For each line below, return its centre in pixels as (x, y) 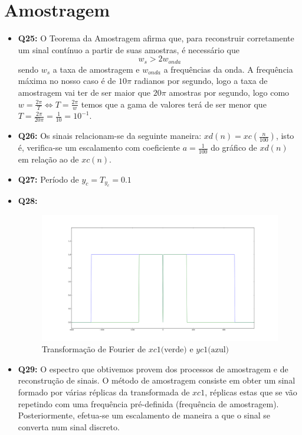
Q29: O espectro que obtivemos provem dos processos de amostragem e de (153, 369)
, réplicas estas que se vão (251, 392)
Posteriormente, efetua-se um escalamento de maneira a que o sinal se (144, 415)
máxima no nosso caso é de (67, 81)
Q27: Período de (48, 179)
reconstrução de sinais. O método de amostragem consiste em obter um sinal (157, 380)
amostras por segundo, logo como (229, 92)
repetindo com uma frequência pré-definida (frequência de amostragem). (148, 403)
